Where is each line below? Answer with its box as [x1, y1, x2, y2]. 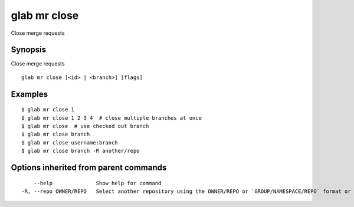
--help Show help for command [33, 180, 162, 186]
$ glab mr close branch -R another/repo [21, 147, 140, 155]
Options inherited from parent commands [11, 163, 167, 173]
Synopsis [11, 45, 47, 55]
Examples [11, 89, 48, 99]
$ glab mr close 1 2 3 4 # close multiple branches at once [21, 114, 202, 121]
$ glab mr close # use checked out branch [21, 123, 149, 130]
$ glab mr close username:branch [21, 139, 118, 146]
